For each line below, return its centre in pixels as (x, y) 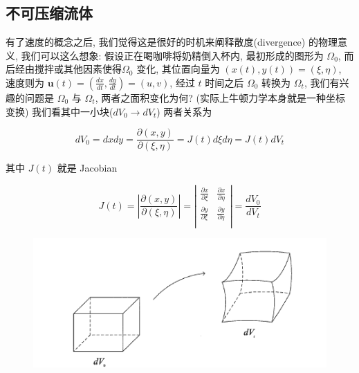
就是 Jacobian (87, 168)
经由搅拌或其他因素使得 (68, 69)
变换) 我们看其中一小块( (59, 111)
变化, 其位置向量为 (178, 69)
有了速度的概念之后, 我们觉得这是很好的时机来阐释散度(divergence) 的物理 (172, 42)
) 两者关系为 (184, 111)
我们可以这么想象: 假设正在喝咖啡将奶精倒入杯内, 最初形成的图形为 (172, 55)
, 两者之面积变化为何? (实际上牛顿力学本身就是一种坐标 (220, 97)
